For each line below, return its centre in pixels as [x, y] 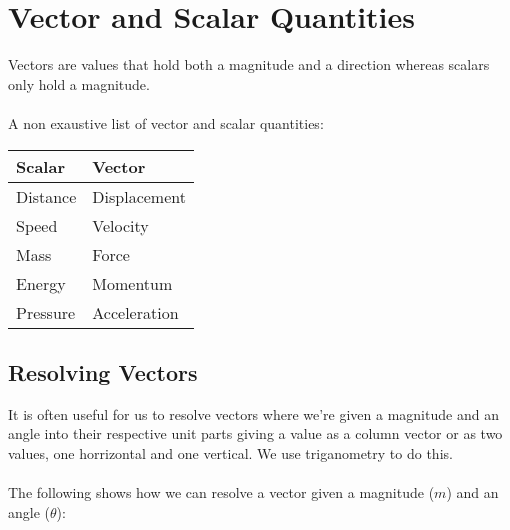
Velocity [120, 225]
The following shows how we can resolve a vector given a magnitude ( [221, 492]
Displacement [139, 196]
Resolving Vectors [103, 371]
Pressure [46, 312]
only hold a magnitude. [79, 83]
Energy [41, 283]
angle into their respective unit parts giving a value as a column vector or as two [255, 433]
